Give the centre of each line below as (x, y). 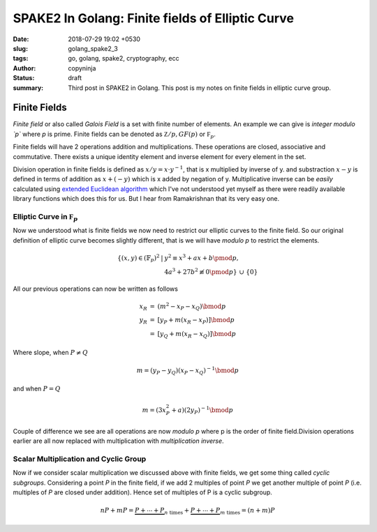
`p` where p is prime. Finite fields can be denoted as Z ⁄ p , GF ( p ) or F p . (114, 135)
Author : (24, 68)
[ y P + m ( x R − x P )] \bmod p (196, 321)
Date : (21, 39)
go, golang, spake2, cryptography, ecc (124, 59)
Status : (24, 78)
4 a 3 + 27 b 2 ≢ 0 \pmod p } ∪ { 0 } (211, 271)
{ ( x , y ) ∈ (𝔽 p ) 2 (139, 258)
